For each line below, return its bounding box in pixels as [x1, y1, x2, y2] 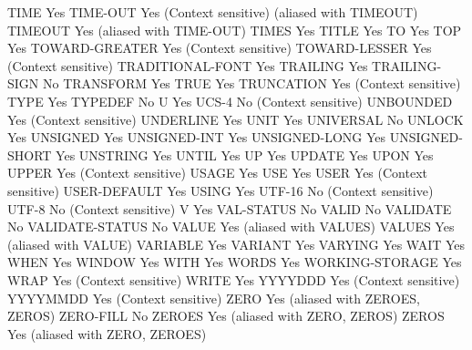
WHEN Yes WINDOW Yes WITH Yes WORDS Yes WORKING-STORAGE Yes [7, 252, 462, 272]
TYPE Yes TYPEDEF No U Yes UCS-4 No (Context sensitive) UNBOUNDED [7, 91, 453, 110]
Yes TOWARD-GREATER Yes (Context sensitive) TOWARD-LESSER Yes [7, 38, 432, 57]
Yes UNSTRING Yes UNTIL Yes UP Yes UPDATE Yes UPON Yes [56, 145, 434, 164]
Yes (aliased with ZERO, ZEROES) [7, 324, 207, 343]
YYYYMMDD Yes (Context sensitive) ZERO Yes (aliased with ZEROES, [7, 288, 420, 307]
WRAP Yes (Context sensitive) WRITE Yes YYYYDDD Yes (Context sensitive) [7, 270, 460, 289]
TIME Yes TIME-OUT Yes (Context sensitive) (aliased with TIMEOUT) [7, 3, 418, 21]
